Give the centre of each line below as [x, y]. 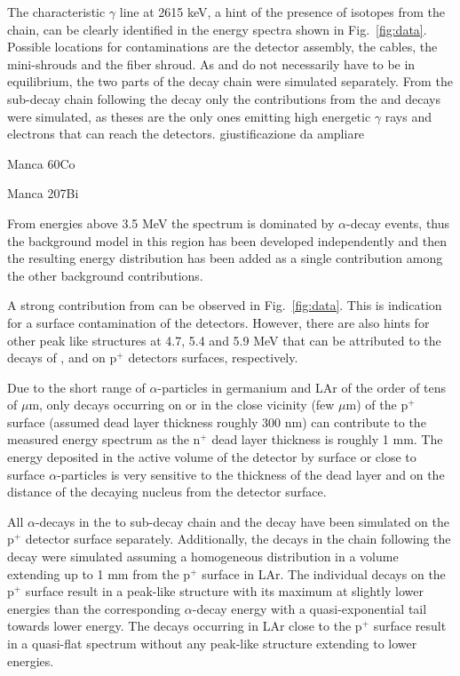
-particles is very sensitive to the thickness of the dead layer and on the [251, 474]
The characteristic [56, 12]
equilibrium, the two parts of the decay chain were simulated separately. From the [230, 81]
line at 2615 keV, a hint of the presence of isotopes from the [282, 12]
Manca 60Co [41, 163]
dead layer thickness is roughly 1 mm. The [327, 439]
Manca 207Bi [43, 193]
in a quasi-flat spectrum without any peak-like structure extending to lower [212, 643]
